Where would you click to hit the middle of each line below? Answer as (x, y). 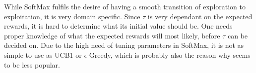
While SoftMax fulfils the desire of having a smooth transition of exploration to (125, 6)
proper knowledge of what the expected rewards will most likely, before (112, 35)
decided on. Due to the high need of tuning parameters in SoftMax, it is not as (124, 45)
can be (238, 35)
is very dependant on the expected (200, 16)
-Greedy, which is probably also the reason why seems (169, 55)
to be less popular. (32, 64)
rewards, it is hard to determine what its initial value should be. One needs (118, 26)
